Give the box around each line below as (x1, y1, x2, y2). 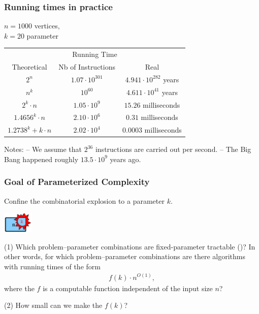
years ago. (110, 153, 141, 164)
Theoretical (12, 61, 47, 72)
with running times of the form (4, 261, 101, 271)
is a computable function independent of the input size (43, 282, 213, 293)
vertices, (34, 20, 60, 31)
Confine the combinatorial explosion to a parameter (4, 195, 165, 206)
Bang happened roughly (4, 153, 79, 164)
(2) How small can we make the (4, 300, 103, 310)
